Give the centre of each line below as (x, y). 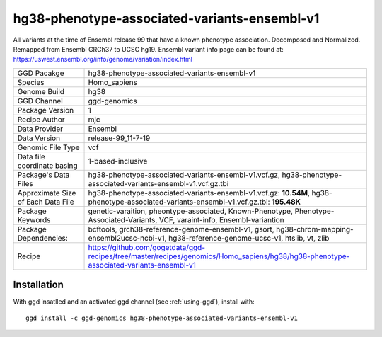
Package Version (46, 110)
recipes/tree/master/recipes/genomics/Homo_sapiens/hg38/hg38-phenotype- (219, 256)
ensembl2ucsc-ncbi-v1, (127, 238)
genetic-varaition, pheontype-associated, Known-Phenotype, (191, 211)
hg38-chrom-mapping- (315, 229)
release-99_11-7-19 (119, 138)
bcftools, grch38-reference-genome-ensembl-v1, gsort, (181, 229)
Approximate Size (47, 193)
